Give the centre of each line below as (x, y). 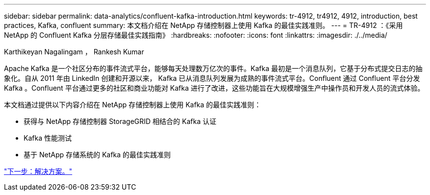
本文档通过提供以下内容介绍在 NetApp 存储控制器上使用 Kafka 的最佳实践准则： (133, 105)
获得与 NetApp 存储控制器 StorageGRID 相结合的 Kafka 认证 (120, 121)
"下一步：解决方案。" (38, 171)
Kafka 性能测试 (48, 138)
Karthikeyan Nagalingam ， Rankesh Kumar (74, 52)
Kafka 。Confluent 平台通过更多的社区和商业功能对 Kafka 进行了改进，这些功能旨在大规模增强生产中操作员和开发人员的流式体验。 (214, 88)
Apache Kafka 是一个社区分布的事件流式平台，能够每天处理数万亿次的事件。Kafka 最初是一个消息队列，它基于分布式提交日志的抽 (213, 68)
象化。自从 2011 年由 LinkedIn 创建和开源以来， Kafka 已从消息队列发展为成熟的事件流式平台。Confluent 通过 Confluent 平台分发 (212, 78)
